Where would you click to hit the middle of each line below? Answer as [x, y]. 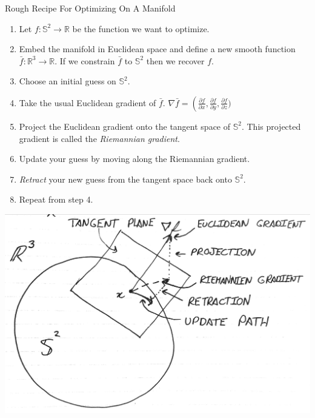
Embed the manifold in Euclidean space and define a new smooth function [157, 49]
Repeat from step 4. [56, 199]
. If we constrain [85, 60]
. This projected [271, 126]
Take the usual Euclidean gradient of [88, 102]
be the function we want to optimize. [141, 28]
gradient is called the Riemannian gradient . [99, 138]
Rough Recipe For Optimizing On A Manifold [90, 8]
